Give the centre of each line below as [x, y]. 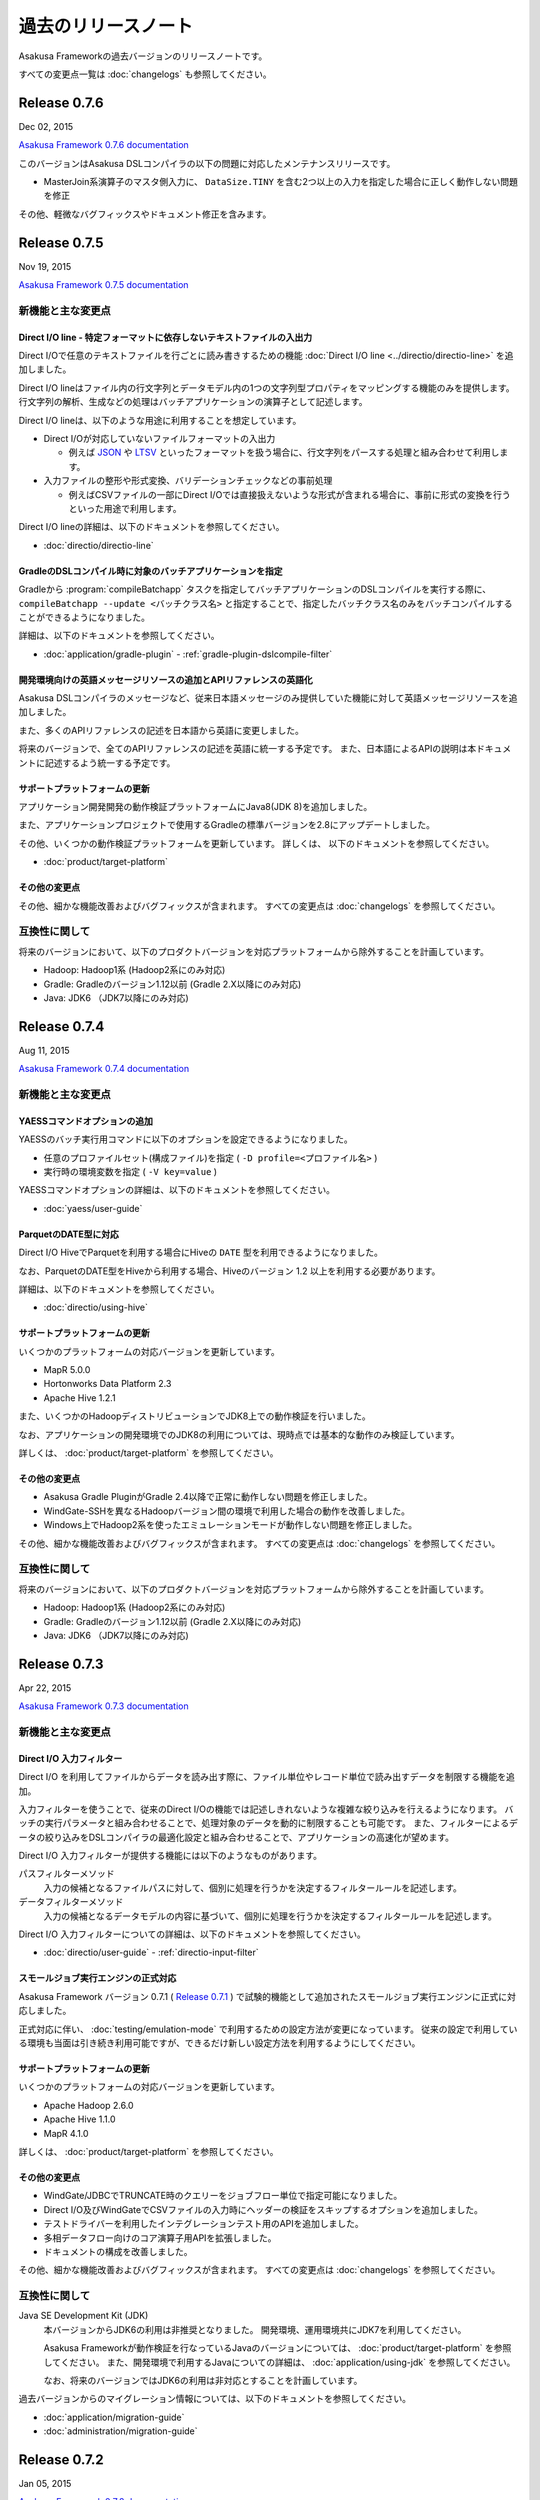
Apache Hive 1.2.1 [79, 1397]
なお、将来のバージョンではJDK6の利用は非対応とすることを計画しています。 [203, 2380]
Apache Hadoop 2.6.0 [88, 2105]
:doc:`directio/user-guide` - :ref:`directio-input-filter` [151, 1952]
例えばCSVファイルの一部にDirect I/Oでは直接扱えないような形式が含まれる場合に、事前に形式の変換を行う [289, 494]
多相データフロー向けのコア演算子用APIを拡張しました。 [160, 2237]
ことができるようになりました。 [84, 617]
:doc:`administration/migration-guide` [121, 2431]
